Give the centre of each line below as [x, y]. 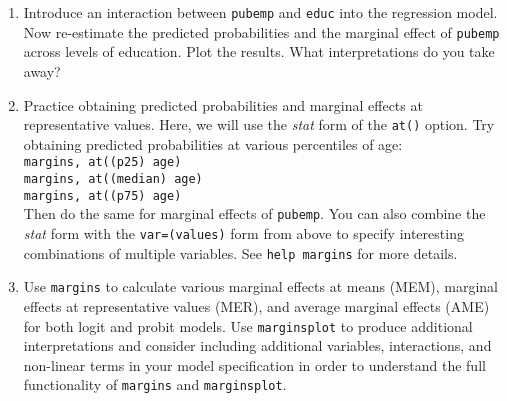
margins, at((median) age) [113, 179]
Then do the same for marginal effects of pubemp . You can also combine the [254, 213]
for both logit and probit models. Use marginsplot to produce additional [248, 325]
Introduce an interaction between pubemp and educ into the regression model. [260, 12]
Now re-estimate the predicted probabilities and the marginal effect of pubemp [261, 31]
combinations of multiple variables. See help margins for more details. [240, 252]
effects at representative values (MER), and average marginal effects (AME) [256, 305]
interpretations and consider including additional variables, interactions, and [257, 345]
